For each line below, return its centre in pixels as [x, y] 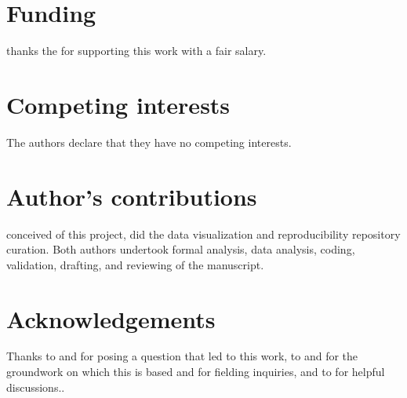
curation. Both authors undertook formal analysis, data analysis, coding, [181, 249]
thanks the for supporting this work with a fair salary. [136, 51]
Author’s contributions [132, 196]
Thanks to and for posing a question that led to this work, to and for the [182, 356]
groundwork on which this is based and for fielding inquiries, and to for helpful [196, 372]
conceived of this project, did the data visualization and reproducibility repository [203, 234]
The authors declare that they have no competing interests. [149, 142]
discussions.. [36, 387]
